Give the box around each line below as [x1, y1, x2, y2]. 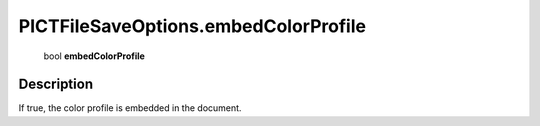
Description [18, 76, 94, 93]
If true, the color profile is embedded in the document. [18, 102, 242, 114]
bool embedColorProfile [43, 50, 145, 62]
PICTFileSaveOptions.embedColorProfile [18, 15, 367, 37]
